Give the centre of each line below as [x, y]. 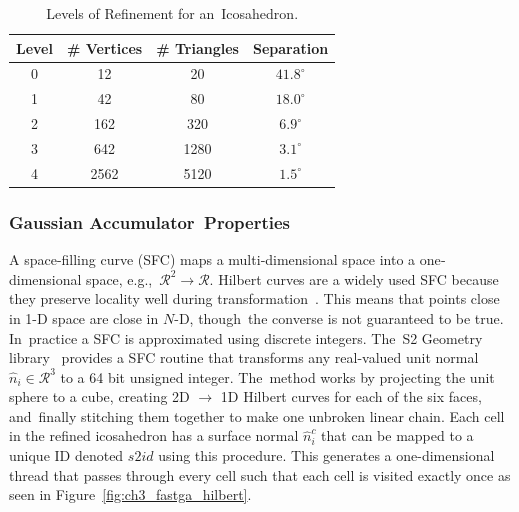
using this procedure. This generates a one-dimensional [326, 455]
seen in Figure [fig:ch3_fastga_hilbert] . [130, 494]
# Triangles [197, 47]
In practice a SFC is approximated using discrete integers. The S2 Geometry [246, 337]
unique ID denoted [66, 455]
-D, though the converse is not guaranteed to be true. [339, 317]
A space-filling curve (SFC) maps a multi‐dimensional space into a [212, 259]
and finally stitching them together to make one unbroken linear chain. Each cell [257, 415]
